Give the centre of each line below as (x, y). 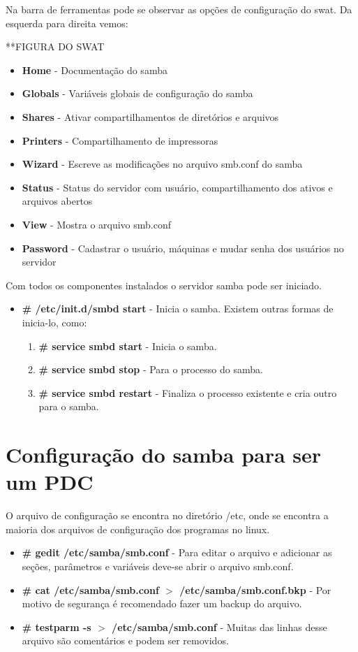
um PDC (50, 482)
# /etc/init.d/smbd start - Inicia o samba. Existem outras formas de (178, 309)
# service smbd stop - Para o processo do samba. (151, 369)
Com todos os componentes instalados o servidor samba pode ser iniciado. (164, 285)
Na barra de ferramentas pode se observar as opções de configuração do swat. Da (179, 9)
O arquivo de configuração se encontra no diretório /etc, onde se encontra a (167, 515)
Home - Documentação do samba (95, 70)
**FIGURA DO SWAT (55, 46)
